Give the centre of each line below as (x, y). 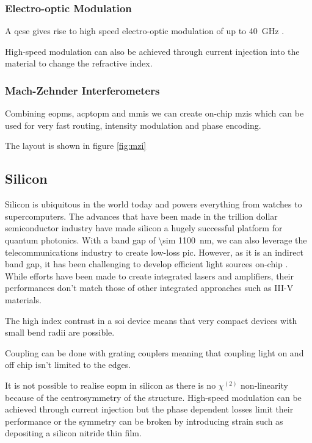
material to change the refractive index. (79, 63)
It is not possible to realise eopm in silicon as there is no (111, 385)
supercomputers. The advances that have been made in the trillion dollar (141, 216)
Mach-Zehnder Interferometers (82, 90)
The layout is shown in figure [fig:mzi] (76, 146)
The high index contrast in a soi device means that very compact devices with (151, 320)
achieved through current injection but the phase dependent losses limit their (149, 409)
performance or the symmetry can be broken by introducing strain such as (144, 421)
